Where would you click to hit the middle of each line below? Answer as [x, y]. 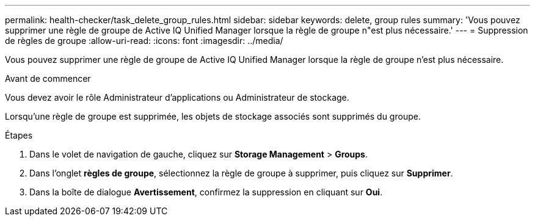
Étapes [19, 135]
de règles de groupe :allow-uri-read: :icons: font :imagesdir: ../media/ [144, 41]
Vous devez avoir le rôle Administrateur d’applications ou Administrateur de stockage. [177, 97]
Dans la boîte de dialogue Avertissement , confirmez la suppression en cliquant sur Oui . [206, 192]
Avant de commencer [48, 78]
